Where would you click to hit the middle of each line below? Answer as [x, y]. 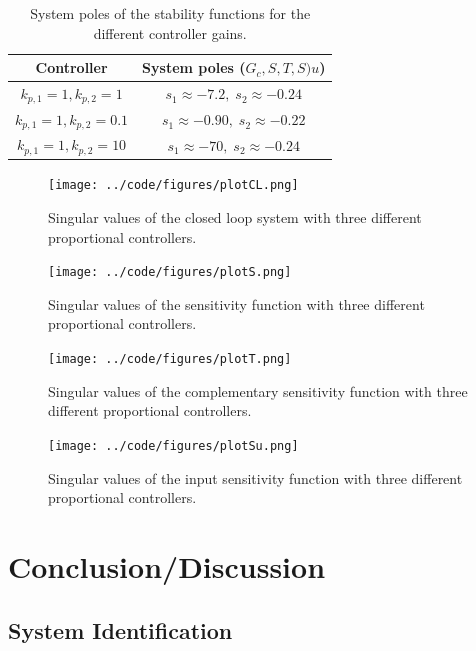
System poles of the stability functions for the [170, 13]
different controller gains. [170, 32]
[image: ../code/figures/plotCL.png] [173, 185]
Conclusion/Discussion [167, 565]
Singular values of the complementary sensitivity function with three [258, 390]
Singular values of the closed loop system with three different [235, 217]
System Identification [120, 629]
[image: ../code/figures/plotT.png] [170, 359]
